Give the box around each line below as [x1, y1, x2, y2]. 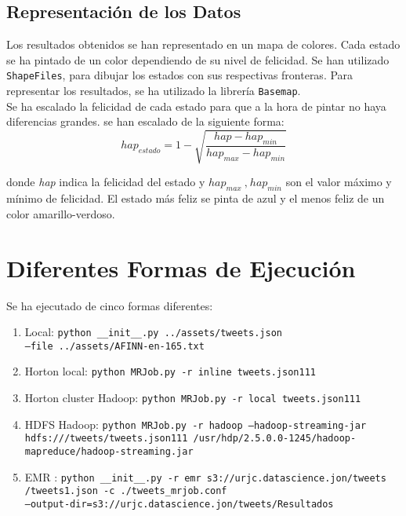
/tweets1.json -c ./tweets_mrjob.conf [24, 485, 227, 497]
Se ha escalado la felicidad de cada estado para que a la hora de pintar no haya [6, 97, 386, 114]
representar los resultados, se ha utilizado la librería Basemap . [6, 82, 301, 99]
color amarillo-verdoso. [6, 205, 115, 221]
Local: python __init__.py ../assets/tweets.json [24, 324, 282, 340]
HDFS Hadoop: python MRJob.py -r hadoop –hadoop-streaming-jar [24, 415, 367, 432]
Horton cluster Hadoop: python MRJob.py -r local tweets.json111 [24, 390, 361, 406]
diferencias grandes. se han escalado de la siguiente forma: [6, 113, 285, 130]
